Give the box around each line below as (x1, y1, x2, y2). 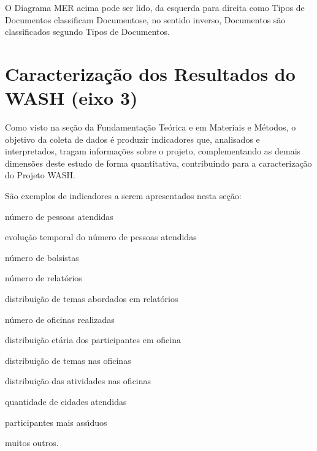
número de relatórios (5, 271, 82, 284)
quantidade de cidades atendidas (5, 395, 127, 407)
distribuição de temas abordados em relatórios (5, 292, 178, 305)
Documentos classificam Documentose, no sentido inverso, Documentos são (5, 13, 286, 26)
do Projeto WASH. (5, 169, 75, 181)
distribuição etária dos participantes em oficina (5, 333, 181, 346)
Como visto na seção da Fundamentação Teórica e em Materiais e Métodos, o (5, 121, 296, 134)
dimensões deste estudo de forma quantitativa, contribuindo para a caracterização (5, 156, 312, 169)
